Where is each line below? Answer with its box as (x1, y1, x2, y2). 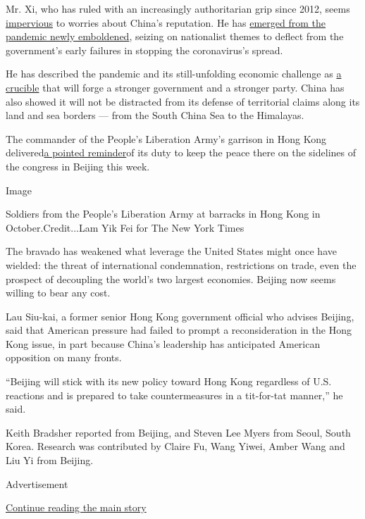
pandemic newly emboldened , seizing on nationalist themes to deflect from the (6, 29, 344, 44)
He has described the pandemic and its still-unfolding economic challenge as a (6, 66, 342, 81)
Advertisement (6, 476, 68, 491)
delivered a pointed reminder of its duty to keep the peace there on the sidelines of (6, 145, 357, 160)
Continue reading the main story (6, 500, 147, 515)
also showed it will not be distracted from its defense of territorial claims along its (6, 94, 360, 108)
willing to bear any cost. (6, 285, 111, 300)
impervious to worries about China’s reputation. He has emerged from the (6, 15, 326, 30)
